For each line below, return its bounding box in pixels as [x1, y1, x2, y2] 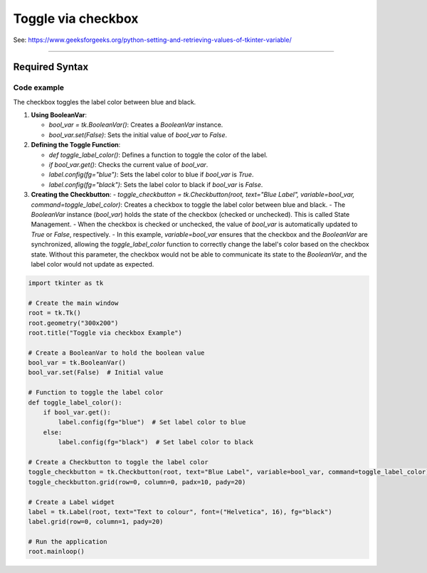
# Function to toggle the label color [28, 388, 164, 397]
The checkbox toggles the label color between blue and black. [13, 97, 196, 106]
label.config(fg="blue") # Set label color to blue [58, 418, 246, 427]
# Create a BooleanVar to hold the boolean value [28, 348, 205, 357]
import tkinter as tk [28, 279, 104, 287]
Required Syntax [13, 61, 89, 73]
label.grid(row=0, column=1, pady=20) [28, 518, 164, 526]
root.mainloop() [28, 547, 85, 556]
